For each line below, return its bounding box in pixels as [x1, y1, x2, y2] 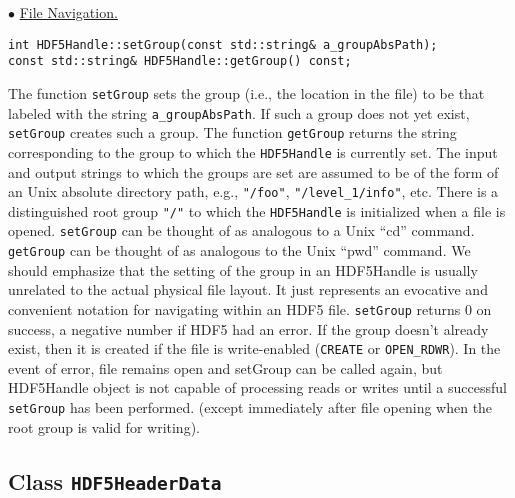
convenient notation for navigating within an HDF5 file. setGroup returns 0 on [8, 298, 492, 319]
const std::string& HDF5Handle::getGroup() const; [8, 54, 352, 69]
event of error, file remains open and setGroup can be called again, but [8, 357, 443, 378]
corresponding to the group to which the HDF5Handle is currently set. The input [8, 141, 498, 162]
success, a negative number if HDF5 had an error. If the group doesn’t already [8, 318, 489, 339]
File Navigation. [19, 2, 118, 22]
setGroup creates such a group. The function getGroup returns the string [8, 122, 457, 143]
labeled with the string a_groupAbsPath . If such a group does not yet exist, [8, 102, 470, 123]
